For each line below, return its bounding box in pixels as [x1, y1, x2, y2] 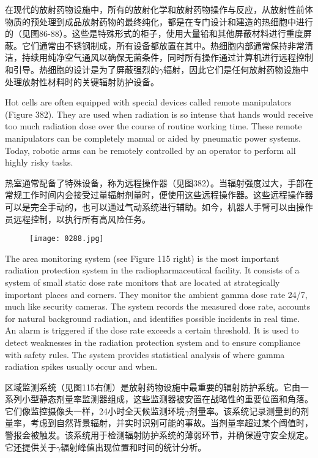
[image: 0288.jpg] [29, 234, 104, 243]
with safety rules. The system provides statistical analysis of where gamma [5, 348, 285, 361]
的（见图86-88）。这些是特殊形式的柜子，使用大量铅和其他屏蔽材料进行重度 [5, 27, 303, 40]
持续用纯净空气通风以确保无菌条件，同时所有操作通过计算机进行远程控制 [21, 51, 313, 64]
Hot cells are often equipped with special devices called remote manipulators [5, 96, 292, 109]
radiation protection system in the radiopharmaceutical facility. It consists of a [5, 264, 300, 277]
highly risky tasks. [5, 156, 73, 169]
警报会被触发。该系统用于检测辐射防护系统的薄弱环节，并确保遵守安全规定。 [5, 429, 313, 441]
